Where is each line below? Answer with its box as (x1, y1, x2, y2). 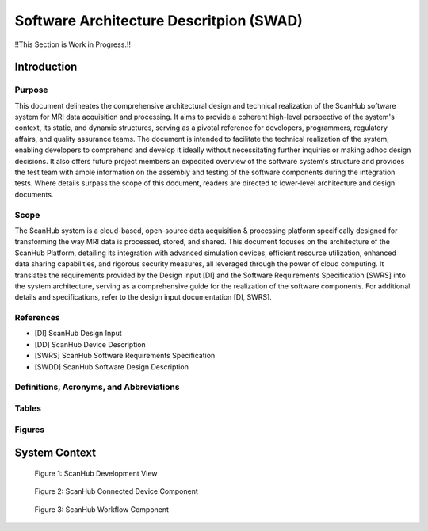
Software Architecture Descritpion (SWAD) (14, 12, 303, 29)
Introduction (14, 60, 78, 74)
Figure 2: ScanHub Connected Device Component (34, 487, 198, 496)
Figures (14, 424, 45, 435)
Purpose (14, 84, 48, 95)
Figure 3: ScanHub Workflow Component (34, 504, 170, 514)
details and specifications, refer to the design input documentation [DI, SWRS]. (14, 292, 273, 302)
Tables (14, 403, 41, 414)
